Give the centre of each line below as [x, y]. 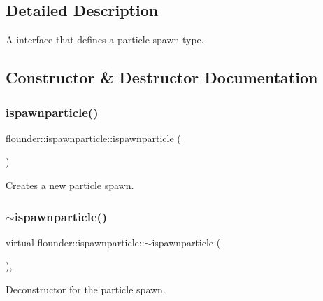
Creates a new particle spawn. [70, 184]
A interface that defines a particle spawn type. [105, 40]
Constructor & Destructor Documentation [162, 77]
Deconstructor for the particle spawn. [86, 289]
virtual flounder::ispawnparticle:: [75, 242]
